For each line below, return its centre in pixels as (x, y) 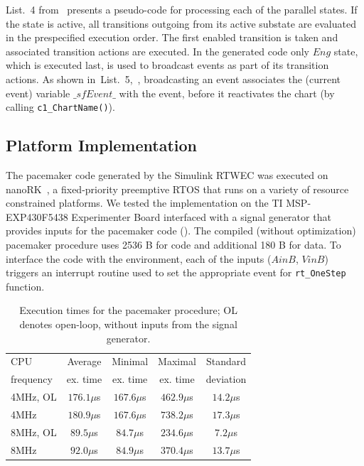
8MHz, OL (34, 432)
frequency (32, 379)
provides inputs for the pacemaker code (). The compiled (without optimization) (181, 231)
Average (84, 361)
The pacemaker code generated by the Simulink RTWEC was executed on (167, 175)
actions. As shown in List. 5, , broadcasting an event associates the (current (173, 78)
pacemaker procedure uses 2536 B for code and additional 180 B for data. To (173, 244)
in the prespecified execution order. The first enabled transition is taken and (172, 37)
